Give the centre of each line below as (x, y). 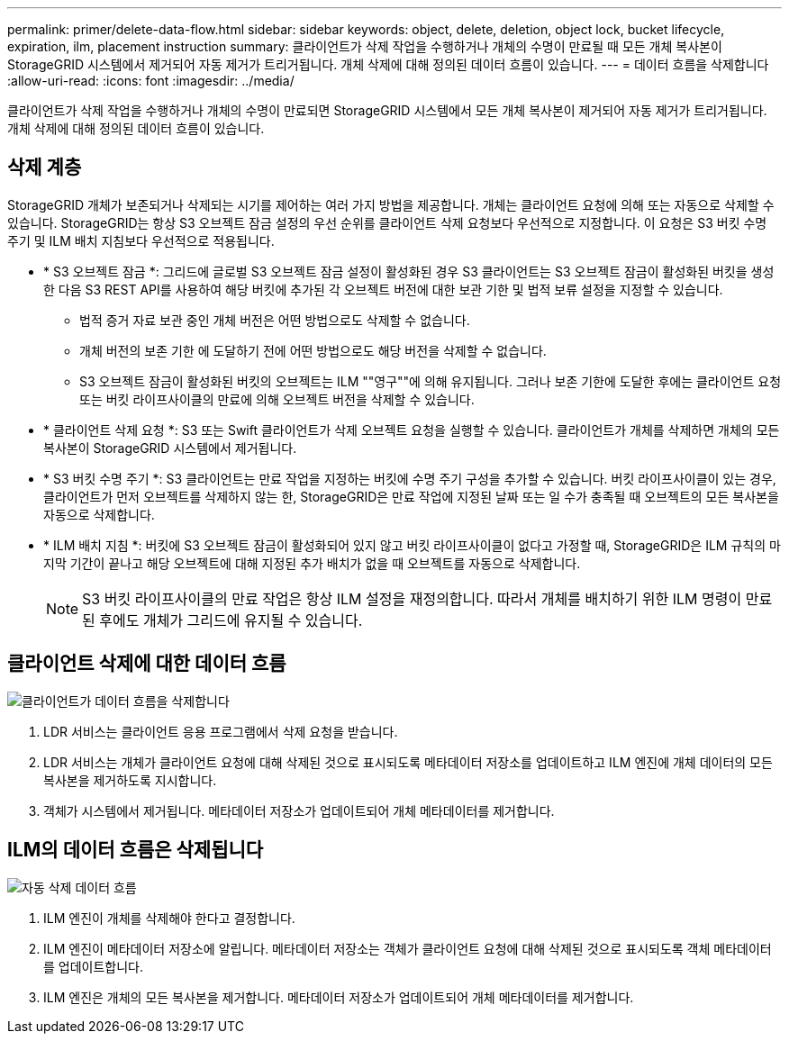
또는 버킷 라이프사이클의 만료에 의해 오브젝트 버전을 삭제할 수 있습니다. (277, 399)
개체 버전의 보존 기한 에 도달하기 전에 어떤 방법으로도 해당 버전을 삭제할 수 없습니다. (313, 350)
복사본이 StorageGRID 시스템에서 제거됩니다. (170, 448)
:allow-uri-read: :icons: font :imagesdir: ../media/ (151, 81)
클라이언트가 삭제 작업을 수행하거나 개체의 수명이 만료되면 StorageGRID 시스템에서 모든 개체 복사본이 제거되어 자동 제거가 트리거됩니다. (387, 110)
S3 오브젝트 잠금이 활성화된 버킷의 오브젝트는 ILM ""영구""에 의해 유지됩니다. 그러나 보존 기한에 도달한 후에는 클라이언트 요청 (431, 381)
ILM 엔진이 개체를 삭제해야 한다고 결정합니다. (169, 918)
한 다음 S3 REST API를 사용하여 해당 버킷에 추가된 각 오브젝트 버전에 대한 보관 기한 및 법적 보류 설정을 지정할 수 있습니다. (383, 289)
